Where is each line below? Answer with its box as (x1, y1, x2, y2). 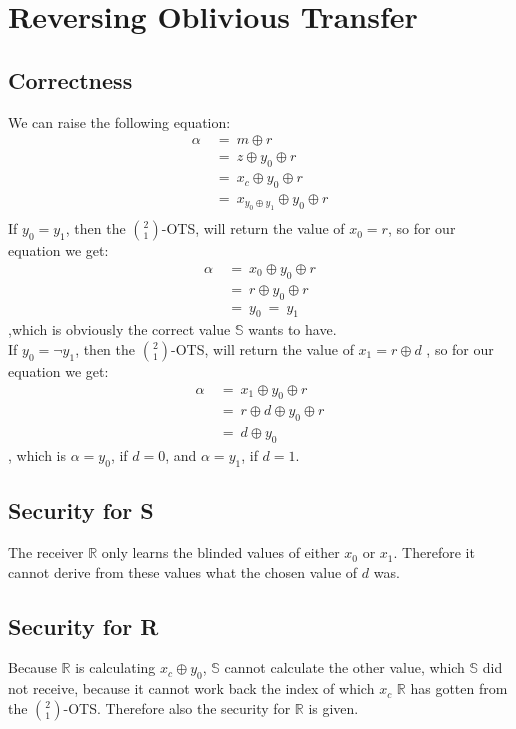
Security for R (8, 610, 159, 641)
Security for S (8, 495, 154, 526)
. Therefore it (393, 542, 475, 563)
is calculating (75, 657, 156, 678)
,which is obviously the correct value (8, 319, 231, 340)
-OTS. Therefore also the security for (63, 697, 291, 718)
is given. (308, 697, 359, 718)
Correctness (8, 64, 133, 95)
